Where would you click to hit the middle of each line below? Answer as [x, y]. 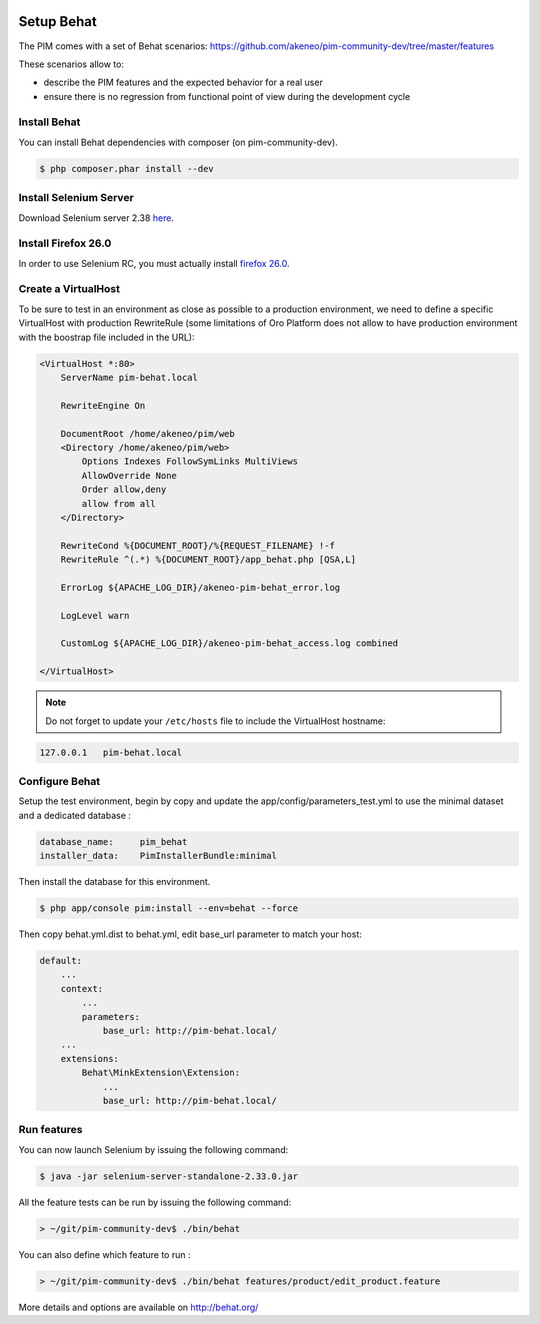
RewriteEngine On [103, 405]
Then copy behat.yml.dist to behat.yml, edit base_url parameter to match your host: [190, 934]
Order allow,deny [124, 489]
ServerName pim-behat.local [129, 377]
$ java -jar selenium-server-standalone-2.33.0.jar [169, 1176]
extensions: [90, 1058]
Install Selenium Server [76, 198]
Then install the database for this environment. [114, 882]
